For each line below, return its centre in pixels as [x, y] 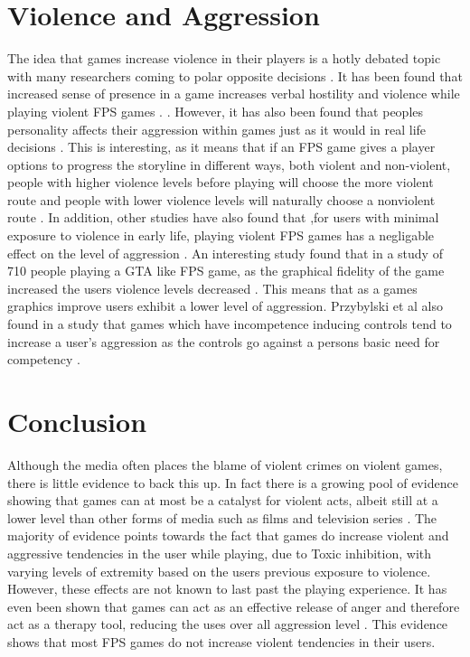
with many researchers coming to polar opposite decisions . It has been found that [235, 75]
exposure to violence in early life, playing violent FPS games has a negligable [221, 235]
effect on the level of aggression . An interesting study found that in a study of [225, 253]
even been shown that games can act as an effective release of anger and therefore [234, 606]
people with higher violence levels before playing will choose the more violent [221, 182]
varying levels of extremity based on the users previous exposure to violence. [219, 571]
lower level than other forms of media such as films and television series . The [222, 517]
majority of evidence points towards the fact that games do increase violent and [228, 535]
